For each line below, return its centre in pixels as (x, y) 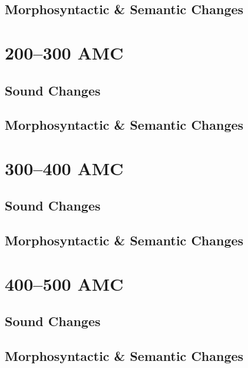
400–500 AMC (64, 283)
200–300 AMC (64, 52)
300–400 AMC (64, 168)
